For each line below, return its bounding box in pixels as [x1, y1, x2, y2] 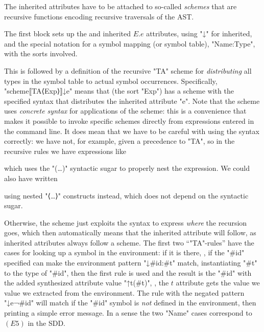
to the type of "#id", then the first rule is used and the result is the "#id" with [4, 267, 252, 278]
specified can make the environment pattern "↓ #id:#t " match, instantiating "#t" [4, 257, 257, 268]
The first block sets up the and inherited [4, 28, 131, 39]
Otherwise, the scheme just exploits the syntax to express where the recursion [4, 217, 247, 228]
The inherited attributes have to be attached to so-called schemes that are [4, 1, 237, 11]
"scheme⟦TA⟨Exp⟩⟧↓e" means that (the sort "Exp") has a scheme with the [4, 85, 234, 96]
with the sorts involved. [4, 48, 78, 59]
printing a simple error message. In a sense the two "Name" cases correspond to [4, 307, 252, 318]
